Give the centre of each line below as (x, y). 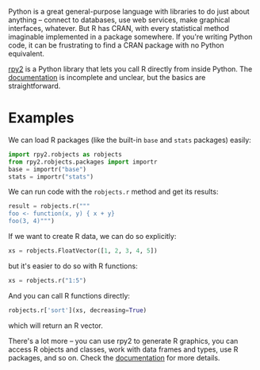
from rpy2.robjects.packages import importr (83, 162)
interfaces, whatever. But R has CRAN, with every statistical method (119, 28)
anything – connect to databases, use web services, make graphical (119, 20)
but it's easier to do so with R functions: (73, 266)
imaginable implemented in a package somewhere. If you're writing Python (130, 37)
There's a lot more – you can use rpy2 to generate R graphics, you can (123, 341)
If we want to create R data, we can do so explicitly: (92, 237)
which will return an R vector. (55, 326)
